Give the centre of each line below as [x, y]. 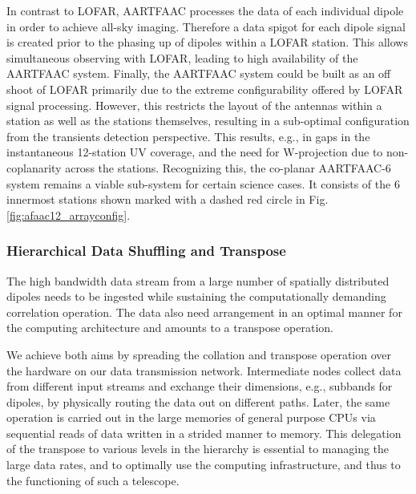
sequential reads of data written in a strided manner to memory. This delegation [204, 433]
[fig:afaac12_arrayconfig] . [69, 215]
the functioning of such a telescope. [93, 480]
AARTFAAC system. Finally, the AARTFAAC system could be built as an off [199, 73]
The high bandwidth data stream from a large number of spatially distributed [198, 280]
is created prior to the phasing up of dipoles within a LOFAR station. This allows [207, 42]
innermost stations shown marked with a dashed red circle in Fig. [168, 199]
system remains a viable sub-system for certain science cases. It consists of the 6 [203, 183]
